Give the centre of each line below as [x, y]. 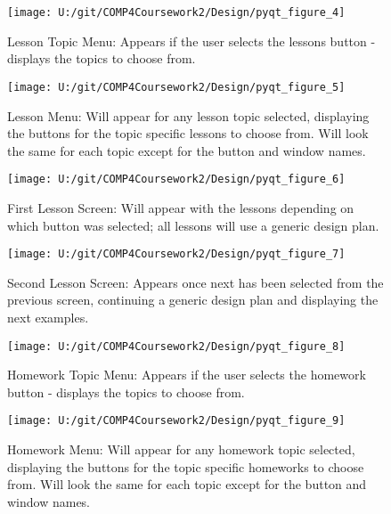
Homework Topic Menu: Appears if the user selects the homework [187, 375]
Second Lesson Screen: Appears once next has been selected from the [195, 282]
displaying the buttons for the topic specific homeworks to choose [186, 466]
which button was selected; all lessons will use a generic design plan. [193, 225]
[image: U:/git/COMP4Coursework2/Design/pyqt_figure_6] [176, 179]
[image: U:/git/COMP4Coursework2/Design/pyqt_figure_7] [176, 254]
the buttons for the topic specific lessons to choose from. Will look [188, 133]
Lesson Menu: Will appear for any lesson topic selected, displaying [188, 115]
